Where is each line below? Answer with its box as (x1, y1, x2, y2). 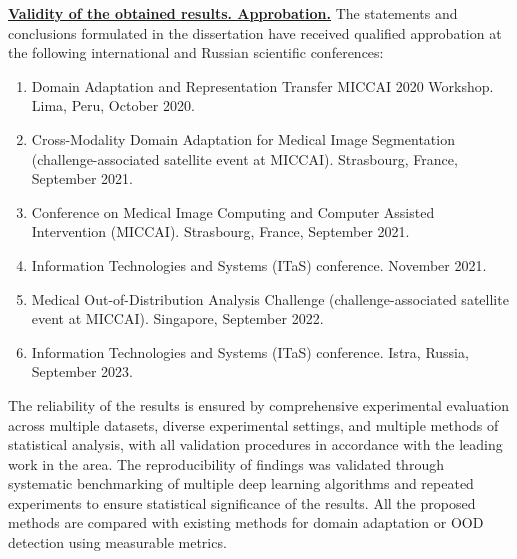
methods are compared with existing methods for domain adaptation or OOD (8, 512, 484, 533)
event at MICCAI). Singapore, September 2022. (31, 308, 324, 329)
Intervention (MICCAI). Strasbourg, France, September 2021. (31, 221, 410, 242)
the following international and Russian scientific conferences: (8, 42, 384, 63)
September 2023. (31, 361, 133, 382)
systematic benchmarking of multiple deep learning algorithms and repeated (8, 473, 474, 494)
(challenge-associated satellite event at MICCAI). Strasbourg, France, (31, 148, 458, 169)
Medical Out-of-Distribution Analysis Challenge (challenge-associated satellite (31, 288, 509, 309)
